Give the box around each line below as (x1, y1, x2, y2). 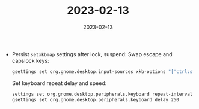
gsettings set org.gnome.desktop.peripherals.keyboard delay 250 (11, 96, 179, 102)
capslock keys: (11, 57, 49, 64)
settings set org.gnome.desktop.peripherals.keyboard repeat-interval (11, 91, 193, 97)
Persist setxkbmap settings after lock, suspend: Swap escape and (11, 50, 173, 57)
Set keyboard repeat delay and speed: (11, 79, 107, 87)
